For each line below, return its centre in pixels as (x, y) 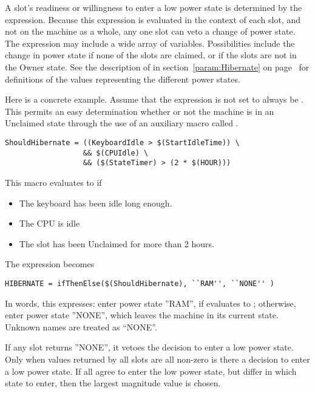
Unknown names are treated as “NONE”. (81, 326)
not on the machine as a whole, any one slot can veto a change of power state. (150, 31)
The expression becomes (50, 264)
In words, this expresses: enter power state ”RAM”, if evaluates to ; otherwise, (151, 303)
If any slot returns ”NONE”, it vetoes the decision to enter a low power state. (149, 347)
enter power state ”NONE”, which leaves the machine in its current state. (142, 315)
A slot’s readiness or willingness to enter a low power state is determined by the (154, 7)
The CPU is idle (49, 223)
